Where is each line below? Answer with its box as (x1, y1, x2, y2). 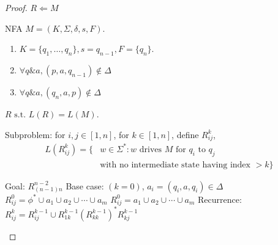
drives (139, 145, 162, 154)
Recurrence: (198, 192, 242, 205)
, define (171, 128, 199, 141)
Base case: (66, 179, 104, 192)
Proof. (5, 1, 28, 13)
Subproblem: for (5, 128, 66, 141)
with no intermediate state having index (100, 160, 250, 169)
